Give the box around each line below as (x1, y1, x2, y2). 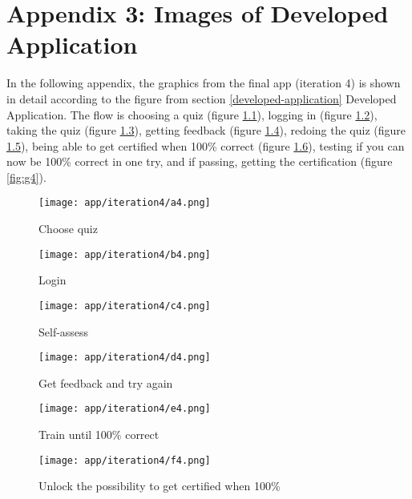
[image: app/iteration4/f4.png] (38, 454, 211, 466)
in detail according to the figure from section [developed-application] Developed (6, 90, 397, 107)
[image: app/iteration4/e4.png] (38, 403, 211, 415)
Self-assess (38, 323, 89, 340)
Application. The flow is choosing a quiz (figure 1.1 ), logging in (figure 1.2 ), (6, 106, 378, 123)
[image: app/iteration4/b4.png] (38, 248, 211, 260)
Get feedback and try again (38, 374, 173, 391)
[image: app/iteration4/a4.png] (38, 197, 211, 209)
